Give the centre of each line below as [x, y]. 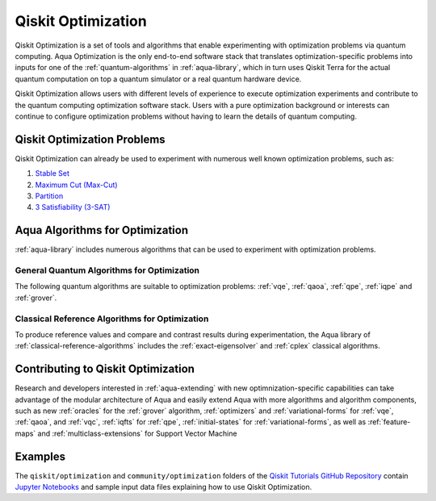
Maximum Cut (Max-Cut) [76, 185]
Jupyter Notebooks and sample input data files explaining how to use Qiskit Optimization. [163, 487]
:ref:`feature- [389, 422]
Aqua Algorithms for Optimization [102, 230]
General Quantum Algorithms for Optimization [107, 270]
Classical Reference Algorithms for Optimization [112, 319]
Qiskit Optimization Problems [90, 139]
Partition [49, 196]
